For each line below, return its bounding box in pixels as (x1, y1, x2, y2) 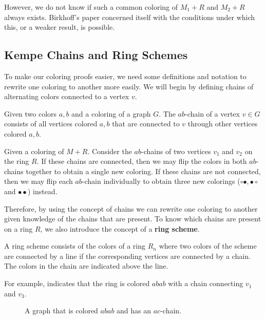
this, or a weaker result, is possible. (4, 22, 115, 32)
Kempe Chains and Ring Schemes (4, 47, 188, 63)
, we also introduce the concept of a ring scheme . (40, 223, 200, 234)
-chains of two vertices (141, 145, 211, 156)
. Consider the (87, 145, 132, 156)
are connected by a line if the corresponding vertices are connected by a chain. (4, 250, 251, 261)
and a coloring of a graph (71, 108, 151, 119)
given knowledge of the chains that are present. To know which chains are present (4, 213, 261, 224)
